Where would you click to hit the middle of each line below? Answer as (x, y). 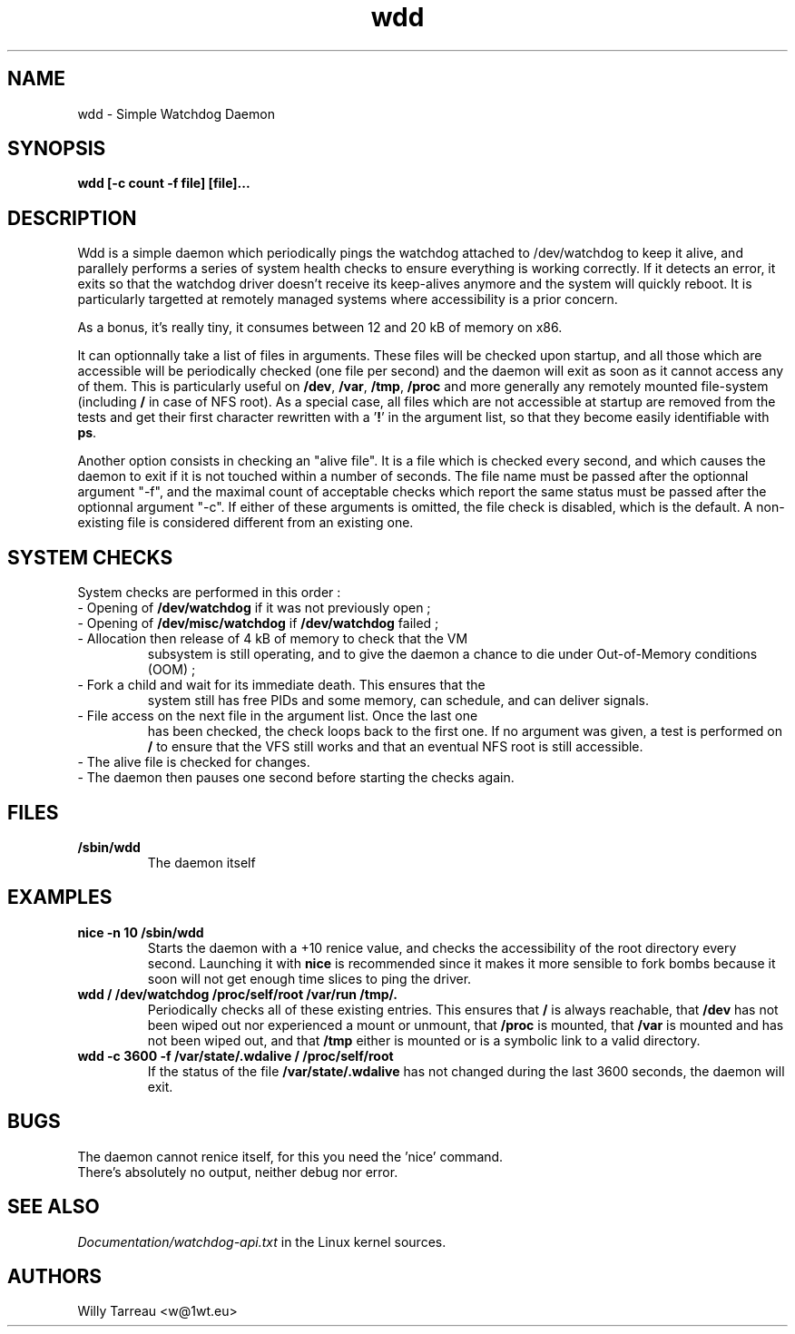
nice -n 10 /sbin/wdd (141, 932)
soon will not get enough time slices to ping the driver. (309, 978)
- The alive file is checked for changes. (194, 762)
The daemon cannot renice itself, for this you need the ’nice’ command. (290, 1156)
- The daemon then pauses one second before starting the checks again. (296, 778)
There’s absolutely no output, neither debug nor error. (238, 1172)
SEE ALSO (54, 1207)
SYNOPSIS (57, 149)
